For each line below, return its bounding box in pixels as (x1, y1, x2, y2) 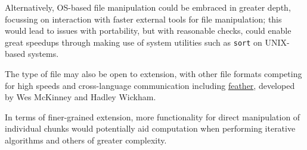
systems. (27, 47, 59, 60)
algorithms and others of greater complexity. (5, 134, 167, 146)
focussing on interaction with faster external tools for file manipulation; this (5, 12, 282, 25)
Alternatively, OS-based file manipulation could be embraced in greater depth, (5, 1, 291, 13)
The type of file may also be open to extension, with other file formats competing (5, 68, 302, 80)
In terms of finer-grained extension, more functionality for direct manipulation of (5, 110, 300, 123)
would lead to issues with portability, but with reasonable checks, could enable (5, 24, 292, 37)
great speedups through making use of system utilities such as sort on (5, 36, 262, 48)
